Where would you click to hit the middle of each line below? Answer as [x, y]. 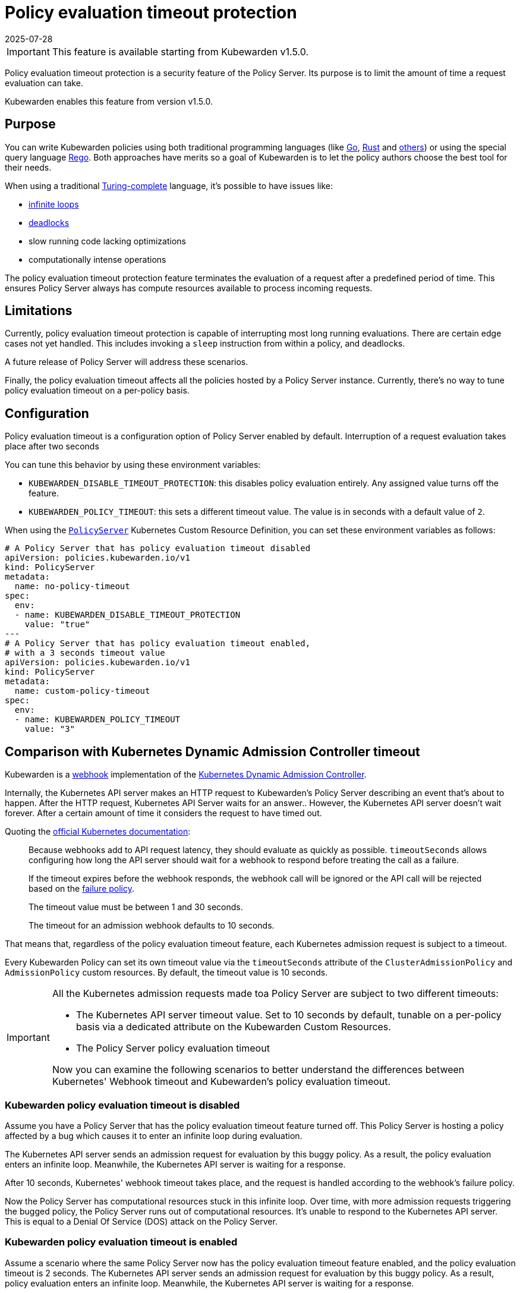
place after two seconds [52, 446]
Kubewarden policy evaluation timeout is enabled [121, 1242]
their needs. [28, 167]
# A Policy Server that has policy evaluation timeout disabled [158, 548]
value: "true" [57, 625]
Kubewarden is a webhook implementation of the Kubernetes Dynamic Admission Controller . [186, 775]
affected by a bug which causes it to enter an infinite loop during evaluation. [154, 1135]
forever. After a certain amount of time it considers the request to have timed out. [163, 813]
